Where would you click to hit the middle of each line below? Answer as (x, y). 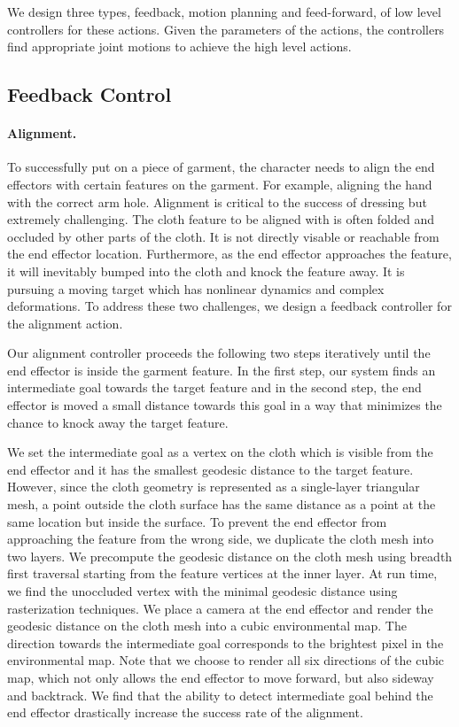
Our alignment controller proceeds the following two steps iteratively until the (219, 353)
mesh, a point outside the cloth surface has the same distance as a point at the (222, 504)
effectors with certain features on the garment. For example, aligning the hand (220, 184)
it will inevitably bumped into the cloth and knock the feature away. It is (206, 271)
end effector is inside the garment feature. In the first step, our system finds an (222, 370)
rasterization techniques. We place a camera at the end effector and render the (220, 608)
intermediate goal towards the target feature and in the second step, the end (214, 387)
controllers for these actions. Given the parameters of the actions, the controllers (226, 29)
